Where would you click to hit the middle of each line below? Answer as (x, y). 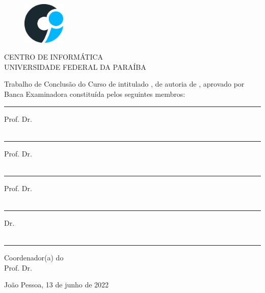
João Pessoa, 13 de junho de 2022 (57, 285)
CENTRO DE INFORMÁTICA (54, 57)
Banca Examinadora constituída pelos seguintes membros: (95, 94)
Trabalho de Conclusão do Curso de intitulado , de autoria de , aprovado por (124, 84)
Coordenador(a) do (34, 258)
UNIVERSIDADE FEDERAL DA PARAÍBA (75, 66)
